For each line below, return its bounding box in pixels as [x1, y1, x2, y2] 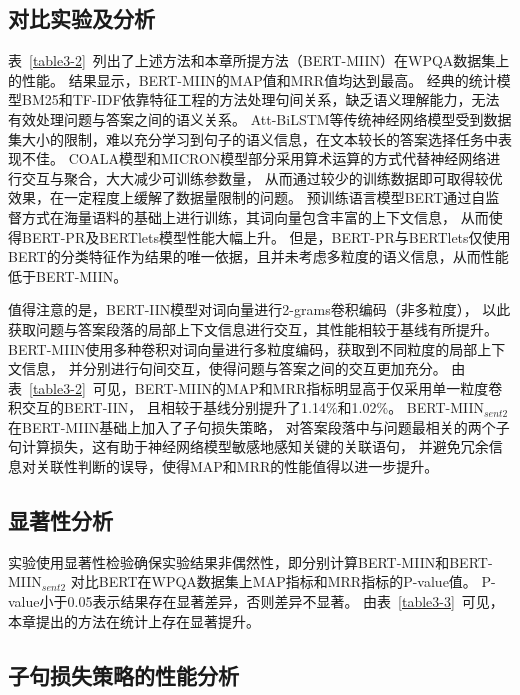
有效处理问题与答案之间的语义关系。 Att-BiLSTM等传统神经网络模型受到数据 [8, 108, 512, 129]
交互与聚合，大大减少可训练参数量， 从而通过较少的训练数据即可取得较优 [21, 167, 503, 188]
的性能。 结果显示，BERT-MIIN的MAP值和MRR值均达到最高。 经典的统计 [8, 69, 497, 90]
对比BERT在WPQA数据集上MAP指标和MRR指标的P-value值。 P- [70, 571, 496, 592]
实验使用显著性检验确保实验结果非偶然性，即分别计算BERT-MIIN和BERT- [8, 551, 493, 572]
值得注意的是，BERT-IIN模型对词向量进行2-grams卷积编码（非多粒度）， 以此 [8, 299, 511, 320]
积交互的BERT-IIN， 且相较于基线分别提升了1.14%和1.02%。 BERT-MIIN [8, 397, 484, 418]
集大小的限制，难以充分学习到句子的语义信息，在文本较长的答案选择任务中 [8, 128, 498, 149]
